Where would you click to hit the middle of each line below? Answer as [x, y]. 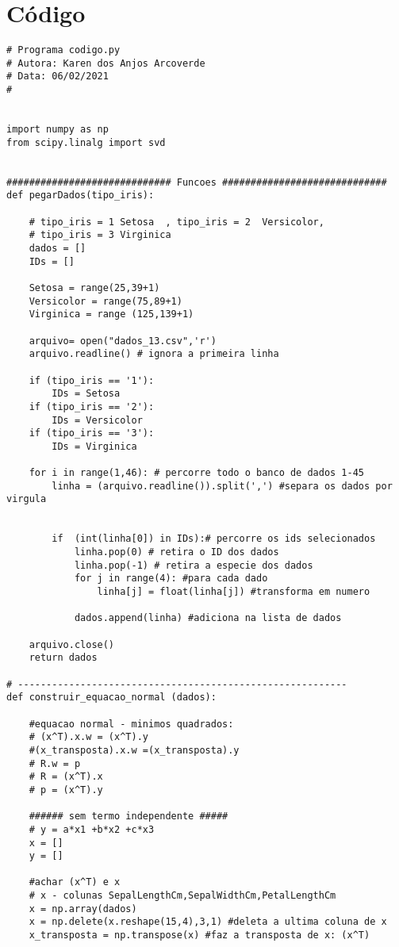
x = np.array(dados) [83, 909]
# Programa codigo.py [63, 50]
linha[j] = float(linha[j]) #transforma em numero [234, 592]
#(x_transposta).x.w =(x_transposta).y [134, 750]
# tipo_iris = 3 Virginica [100, 235]
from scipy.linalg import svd [86, 142]
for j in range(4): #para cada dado [171, 579]
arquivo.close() [72, 644]
